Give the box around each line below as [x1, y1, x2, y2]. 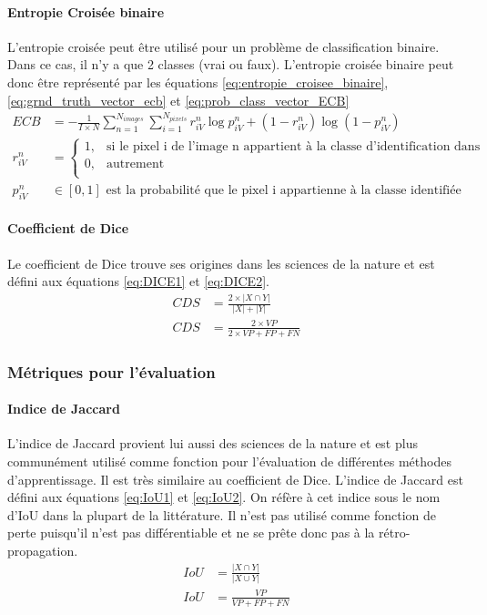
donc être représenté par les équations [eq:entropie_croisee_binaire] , [7, 72, 389, 91]
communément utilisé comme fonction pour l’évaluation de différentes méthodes [7, 451, 451, 470]
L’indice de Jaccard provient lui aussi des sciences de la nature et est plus [7, 434, 418, 453]
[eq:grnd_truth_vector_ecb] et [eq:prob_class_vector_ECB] [7, 90, 350, 109]
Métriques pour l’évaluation [7, 360, 216, 383]
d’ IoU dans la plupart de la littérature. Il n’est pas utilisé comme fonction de [7, 505, 437, 524]
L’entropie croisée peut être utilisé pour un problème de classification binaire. [7, 36, 440, 56]
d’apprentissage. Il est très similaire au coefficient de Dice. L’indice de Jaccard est [7, 469, 463, 488]
